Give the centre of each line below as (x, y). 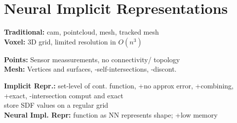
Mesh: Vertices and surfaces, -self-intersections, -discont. (90, 69)
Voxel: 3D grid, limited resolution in (60, 41)
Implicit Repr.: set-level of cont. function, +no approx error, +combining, (119, 85)
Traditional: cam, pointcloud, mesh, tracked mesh (81, 32)
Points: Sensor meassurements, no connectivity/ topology (92, 59)
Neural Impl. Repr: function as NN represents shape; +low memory (111, 114)
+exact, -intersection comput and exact (64, 95)
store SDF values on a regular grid (56, 105)
